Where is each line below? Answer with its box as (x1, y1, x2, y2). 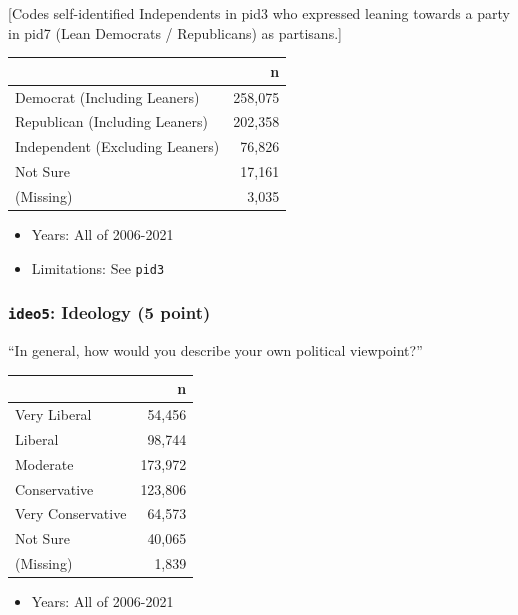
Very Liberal (15, 403, 92, 424)
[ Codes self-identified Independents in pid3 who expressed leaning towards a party (8, 3, 510, 23)
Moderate (15, 453, 74, 474)
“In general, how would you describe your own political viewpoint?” (8, 340, 423, 361)
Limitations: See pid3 (31, 257, 165, 278)
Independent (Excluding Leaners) (15, 136, 220, 157)
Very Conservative (15, 503, 127, 524)
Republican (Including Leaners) (15, 111, 209, 132)
